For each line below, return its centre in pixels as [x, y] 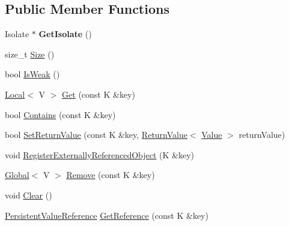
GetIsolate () [65, 34]
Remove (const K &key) [111, 175]
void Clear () [29, 195]
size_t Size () [30, 54]
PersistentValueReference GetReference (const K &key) [107, 215]
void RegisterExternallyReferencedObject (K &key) [100, 154]
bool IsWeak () [32, 74]
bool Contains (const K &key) [60, 114]
